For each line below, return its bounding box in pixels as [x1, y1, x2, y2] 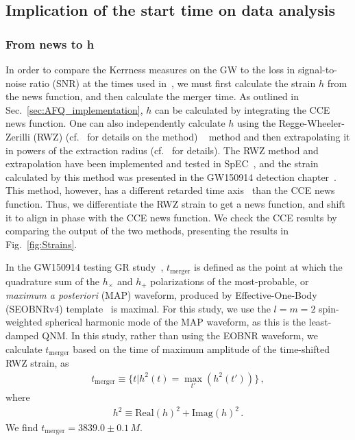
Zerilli [5, 129, 30, 143]
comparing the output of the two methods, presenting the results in [5, 223, 289, 238]
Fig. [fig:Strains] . [5, 236, 77, 251]
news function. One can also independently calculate [5, 116, 225, 130]
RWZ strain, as [5, 356, 69, 370]
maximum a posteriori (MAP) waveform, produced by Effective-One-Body [5, 288, 317, 302]
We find [5, 420, 38, 435]
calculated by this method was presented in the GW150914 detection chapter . [5, 169, 337, 184]
